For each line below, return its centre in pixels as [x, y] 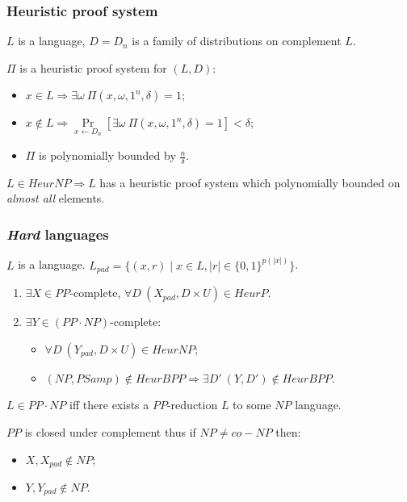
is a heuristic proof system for [93, 67]
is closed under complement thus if [110, 431]
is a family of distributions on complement [237, 41]
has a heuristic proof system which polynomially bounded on [250, 182]
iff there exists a [109, 405]
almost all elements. [56, 198]
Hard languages [58, 234]
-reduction [192, 405]
